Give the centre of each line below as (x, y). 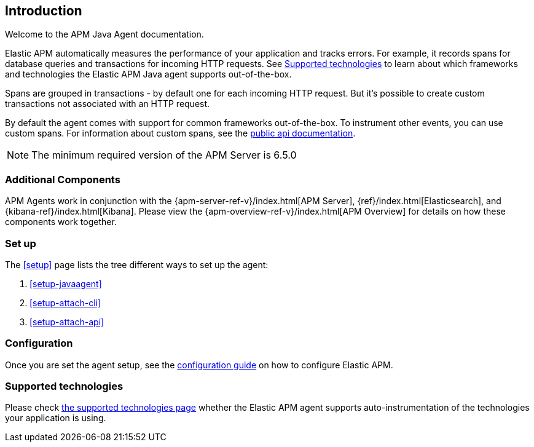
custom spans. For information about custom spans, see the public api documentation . (180, 133)
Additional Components (63, 179)
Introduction (44, 11)
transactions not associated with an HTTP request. (108, 104)
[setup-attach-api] (67, 322)
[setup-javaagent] (66, 283)
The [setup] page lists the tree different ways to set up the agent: (137, 264)
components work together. (61, 222)
